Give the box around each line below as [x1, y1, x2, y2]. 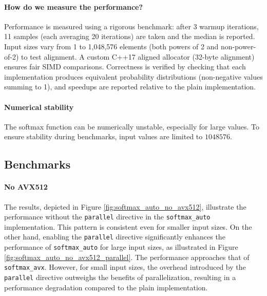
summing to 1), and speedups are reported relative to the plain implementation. [4, 81, 256, 92]
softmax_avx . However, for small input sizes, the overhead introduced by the [4, 262, 246, 272]
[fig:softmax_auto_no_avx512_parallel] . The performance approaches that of [4, 251, 250, 262]
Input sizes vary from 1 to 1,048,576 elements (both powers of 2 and [4, 41, 219, 51]
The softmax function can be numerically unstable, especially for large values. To [4, 121, 260, 132]
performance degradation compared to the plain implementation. [4, 282, 208, 292]
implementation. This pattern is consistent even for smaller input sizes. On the [4, 221, 252, 232]
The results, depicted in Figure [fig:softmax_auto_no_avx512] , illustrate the [4, 201, 246, 212]
